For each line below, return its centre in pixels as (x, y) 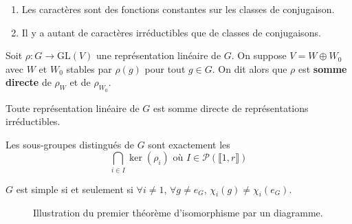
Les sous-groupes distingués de (70, 144)
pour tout (165, 68)
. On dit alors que (250, 68)
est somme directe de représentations (231, 108)
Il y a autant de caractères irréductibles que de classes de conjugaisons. (171, 32)
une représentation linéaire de (159, 55)
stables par (89, 68)
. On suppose (259, 55)
